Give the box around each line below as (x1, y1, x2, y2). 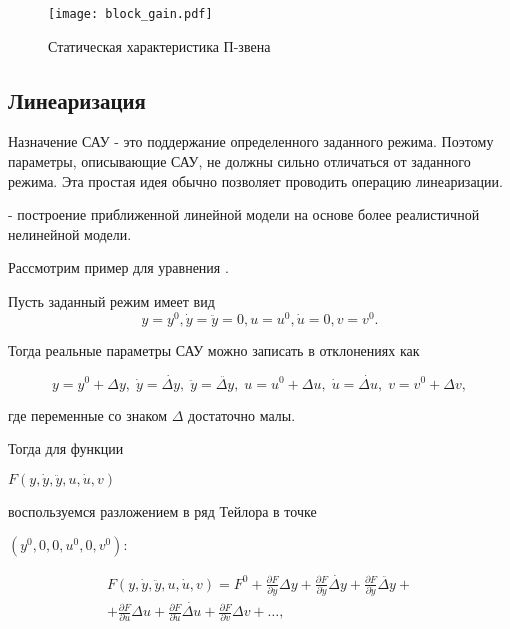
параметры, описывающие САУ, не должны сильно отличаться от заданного (8, 151, 471, 172)
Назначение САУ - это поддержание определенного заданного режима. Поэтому (8, 131, 494, 152)
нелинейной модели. (8, 223, 132, 244)
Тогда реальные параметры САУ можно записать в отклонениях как (8, 339, 420, 360)
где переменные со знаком (8, 404, 168, 425)
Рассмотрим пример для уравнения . (8, 257, 229, 278)
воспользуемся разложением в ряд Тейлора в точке (8, 500, 317, 521)
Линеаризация (8, 84, 146, 115)
